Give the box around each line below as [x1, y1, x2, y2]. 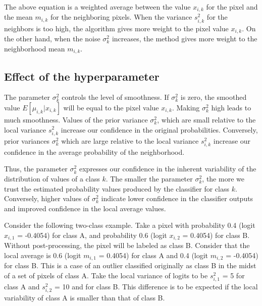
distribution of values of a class [4, 173, 100, 183]
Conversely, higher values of [4, 193, 90, 204]
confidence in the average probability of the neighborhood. [4, 146, 185, 157]
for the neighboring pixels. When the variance [50, 12, 192, 22]
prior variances [4, 135, 50, 146]
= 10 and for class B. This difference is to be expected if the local [54, 281, 258, 292]
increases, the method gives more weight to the [112, 33, 257, 44]
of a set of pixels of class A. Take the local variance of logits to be [4, 270, 208, 281]
